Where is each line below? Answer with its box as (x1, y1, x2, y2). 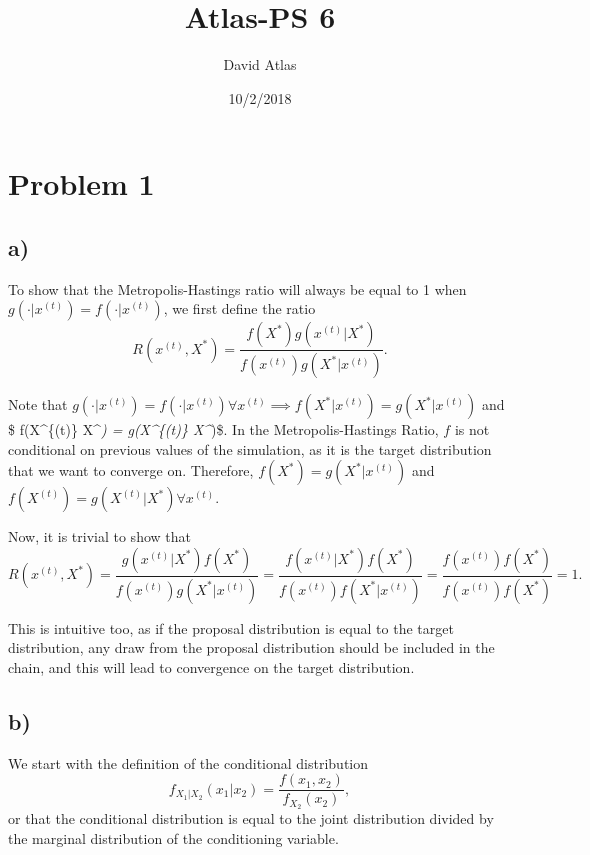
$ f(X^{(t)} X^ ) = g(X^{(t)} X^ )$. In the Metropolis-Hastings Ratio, (8, 419, 439, 440)
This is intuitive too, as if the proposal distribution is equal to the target (8, 617, 454, 638)
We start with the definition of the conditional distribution (8, 752, 369, 773)
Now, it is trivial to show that (8, 526, 191, 547)
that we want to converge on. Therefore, (8, 460, 254, 481)
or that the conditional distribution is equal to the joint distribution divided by (8, 808, 494, 829)
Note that (8, 394, 68, 415)
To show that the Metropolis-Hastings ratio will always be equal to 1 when (8, 278, 467, 299)
